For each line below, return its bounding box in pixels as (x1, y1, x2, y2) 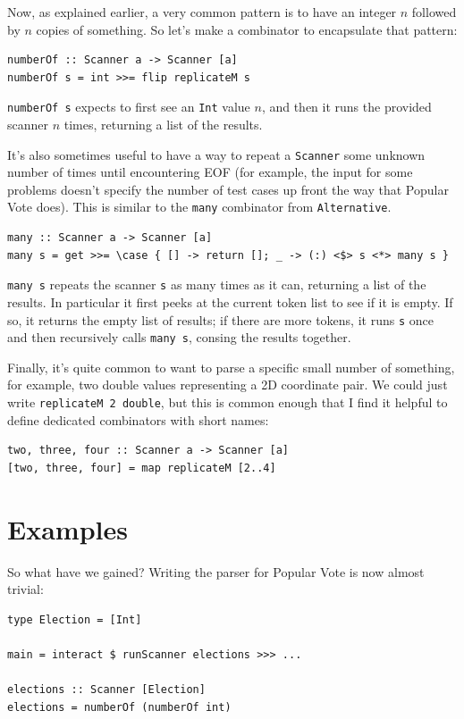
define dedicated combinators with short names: (7, 410, 269, 429)
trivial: (7, 580, 44, 598)
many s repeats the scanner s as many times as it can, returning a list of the (7, 275, 426, 294)
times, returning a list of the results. (63, 115, 263, 134)
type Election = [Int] (7, 613, 142, 626)
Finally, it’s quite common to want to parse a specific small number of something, (7, 357, 455, 376)
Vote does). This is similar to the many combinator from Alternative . (7, 197, 392, 216)
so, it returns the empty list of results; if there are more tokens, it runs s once (7, 310, 434, 329)
